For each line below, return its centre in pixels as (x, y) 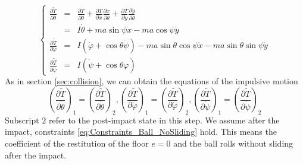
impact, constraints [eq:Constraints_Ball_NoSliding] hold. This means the (141, 131)
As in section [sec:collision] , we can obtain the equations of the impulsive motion (151, 81)
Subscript (22, 120)
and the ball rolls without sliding (233, 143)
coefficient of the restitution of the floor (77, 143)
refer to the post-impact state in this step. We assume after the (164, 120)
